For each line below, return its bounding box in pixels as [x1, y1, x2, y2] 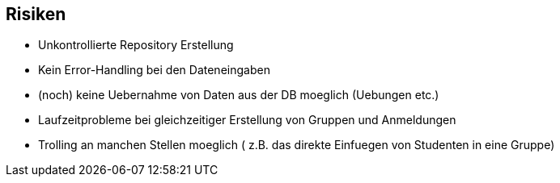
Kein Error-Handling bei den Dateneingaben [38, 63, 270, 77]
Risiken [6, 4, 66, 24]
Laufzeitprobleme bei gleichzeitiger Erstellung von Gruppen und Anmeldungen [38, 113, 456, 127]
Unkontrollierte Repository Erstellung [38, 38, 234, 52]
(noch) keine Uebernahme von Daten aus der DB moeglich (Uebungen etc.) [38, 88, 439, 102]
